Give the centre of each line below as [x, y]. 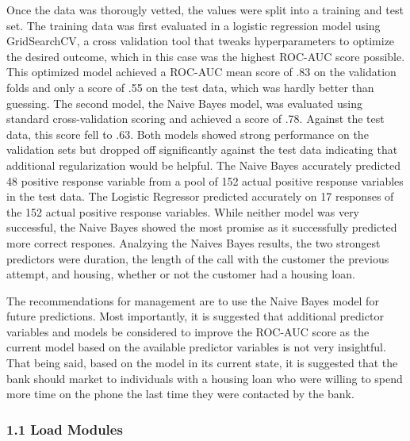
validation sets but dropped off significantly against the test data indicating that [202, 150]
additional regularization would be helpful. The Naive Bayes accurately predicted [204, 165]
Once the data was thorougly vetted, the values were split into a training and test [205, 10]
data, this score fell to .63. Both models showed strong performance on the [188, 134]
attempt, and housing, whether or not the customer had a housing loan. [181, 274]
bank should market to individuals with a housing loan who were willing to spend [205, 378]
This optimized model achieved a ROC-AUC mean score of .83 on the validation [201, 72]
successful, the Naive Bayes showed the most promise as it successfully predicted [202, 227]
